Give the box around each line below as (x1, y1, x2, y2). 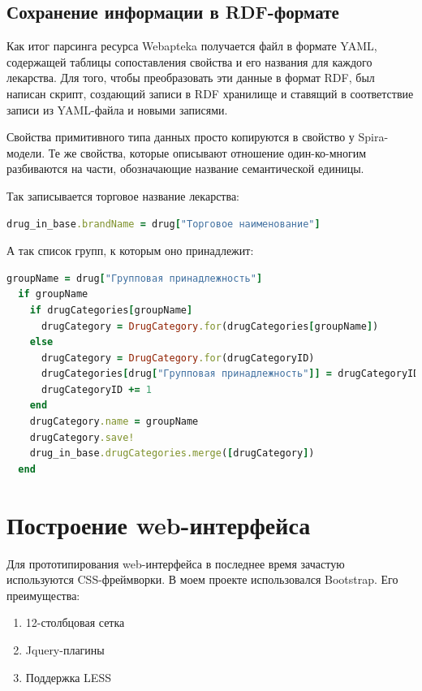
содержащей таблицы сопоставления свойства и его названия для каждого (6, 53, 372, 70)
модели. (6, 144, 45, 161)
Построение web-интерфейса (6, 507, 311, 541)
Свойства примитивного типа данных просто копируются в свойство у (6, 128, 355, 145)
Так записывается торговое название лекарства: (6, 187, 239, 204)
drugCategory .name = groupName (29, 416, 199, 428)
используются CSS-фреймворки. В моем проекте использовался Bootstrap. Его (6, 571, 398, 588)
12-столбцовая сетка (25, 614, 125, 631)
